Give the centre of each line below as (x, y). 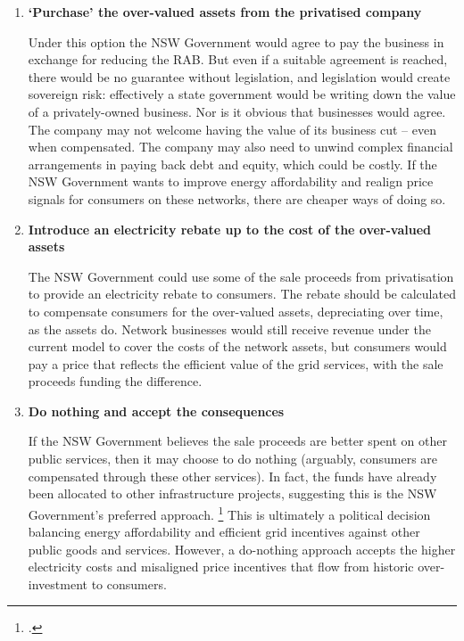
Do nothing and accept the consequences (156, 411)
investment (58, 583)
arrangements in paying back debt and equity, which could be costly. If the (232, 164)
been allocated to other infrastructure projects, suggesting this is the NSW (232, 493)
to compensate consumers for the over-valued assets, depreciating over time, (236, 311)
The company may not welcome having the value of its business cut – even (232, 129)
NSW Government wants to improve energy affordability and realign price (231, 181)
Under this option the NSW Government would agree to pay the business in (236, 41)
